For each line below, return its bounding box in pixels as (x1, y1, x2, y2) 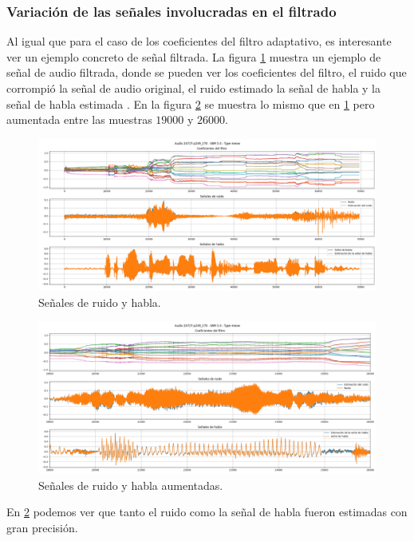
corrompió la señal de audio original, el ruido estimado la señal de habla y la (6, 80, 381, 96)
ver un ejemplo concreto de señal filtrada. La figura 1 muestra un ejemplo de (6, 48, 381, 65)
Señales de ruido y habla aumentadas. (38, 476, 223, 493)
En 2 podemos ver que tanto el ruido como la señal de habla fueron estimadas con (6, 503, 408, 520)
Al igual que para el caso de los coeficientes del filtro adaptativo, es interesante (6, 33, 392, 50)
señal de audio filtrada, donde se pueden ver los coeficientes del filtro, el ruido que (6, 64, 407, 81)
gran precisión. (6, 519, 78, 535)
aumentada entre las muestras (6, 111, 152, 128)
